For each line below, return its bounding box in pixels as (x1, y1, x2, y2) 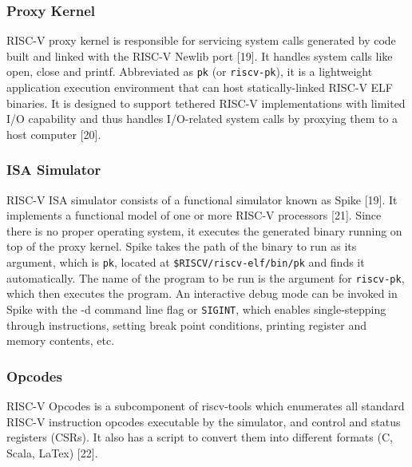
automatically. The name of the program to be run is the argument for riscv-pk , (6, 269, 405, 286)
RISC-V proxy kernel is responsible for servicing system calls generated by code (6, 32, 396, 49)
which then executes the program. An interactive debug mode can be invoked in (6, 285, 398, 302)
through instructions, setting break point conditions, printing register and (6, 316, 367, 333)
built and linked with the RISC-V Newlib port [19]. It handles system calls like (6, 47, 393, 64)
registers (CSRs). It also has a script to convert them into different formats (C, (6, 429, 393, 445)
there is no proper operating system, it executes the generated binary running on (6, 222, 402, 239)
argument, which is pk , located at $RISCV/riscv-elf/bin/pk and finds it (6, 254, 365, 271)
